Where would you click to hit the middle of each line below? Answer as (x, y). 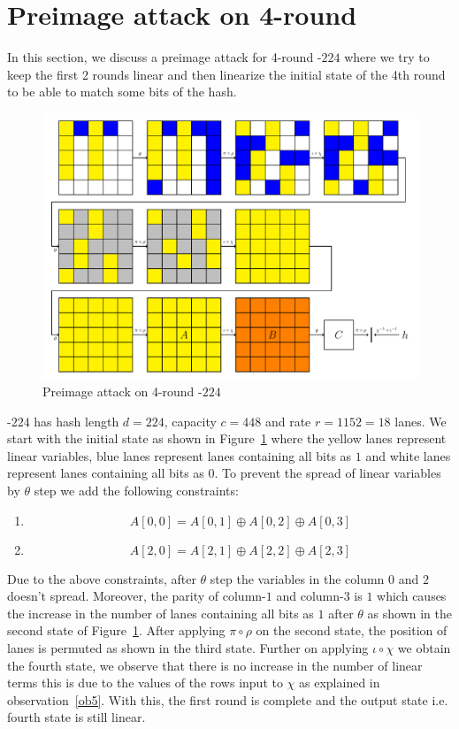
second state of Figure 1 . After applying (116, 630)
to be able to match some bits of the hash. (122, 92)
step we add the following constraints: (136, 491)
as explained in (340, 683)
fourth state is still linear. (76, 717)
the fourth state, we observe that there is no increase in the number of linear (215, 665)
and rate (288, 421)
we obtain (424, 648)
